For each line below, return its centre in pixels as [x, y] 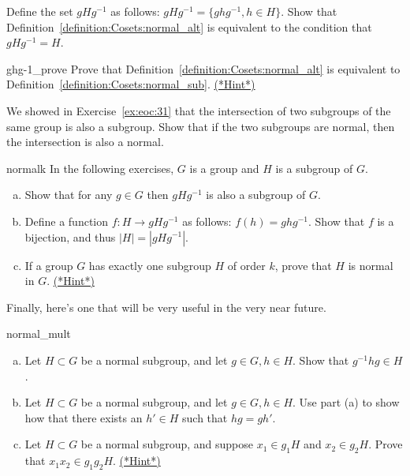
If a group [49, 265]
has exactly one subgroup [150, 265]
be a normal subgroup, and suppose [167, 444]
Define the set [40, 11]
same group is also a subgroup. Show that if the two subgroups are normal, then [201, 126]
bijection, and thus [70, 236]
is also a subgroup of [256, 195]
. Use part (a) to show [346, 402]
